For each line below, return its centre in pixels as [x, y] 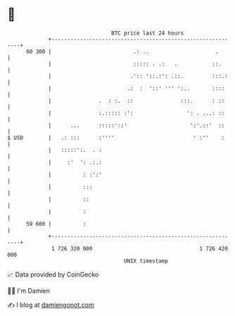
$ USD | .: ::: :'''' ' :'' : [116, 138]
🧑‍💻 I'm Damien [29, 291]
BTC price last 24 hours [148, 33]
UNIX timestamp [146, 261]
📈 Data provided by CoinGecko [53, 274]
